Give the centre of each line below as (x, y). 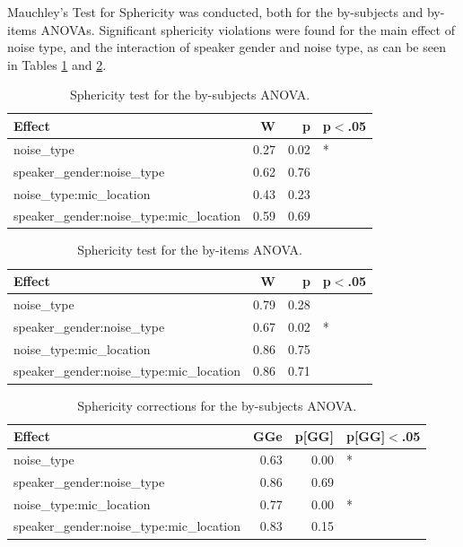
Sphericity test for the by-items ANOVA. (190, 250)
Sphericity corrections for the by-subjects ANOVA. (217, 405)
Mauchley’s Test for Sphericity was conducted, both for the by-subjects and (215, 12)
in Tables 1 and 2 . (57, 64)
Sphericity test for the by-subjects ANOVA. (190, 95)
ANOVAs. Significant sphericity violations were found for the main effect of (248, 29)
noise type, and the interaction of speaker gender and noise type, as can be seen (227, 47)
